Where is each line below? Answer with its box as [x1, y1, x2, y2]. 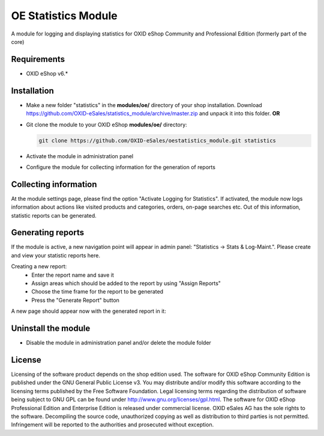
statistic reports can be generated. [11, 212, 97, 219]
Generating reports [11, 227, 84, 238]
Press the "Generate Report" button [31, 296, 120, 304]
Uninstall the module [11, 324, 91, 334]
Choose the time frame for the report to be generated [31, 288, 164, 295]
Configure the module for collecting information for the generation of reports [26, 163, 216, 171]
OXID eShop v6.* [26, 70, 68, 77]
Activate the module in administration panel [26, 152, 134, 159]
